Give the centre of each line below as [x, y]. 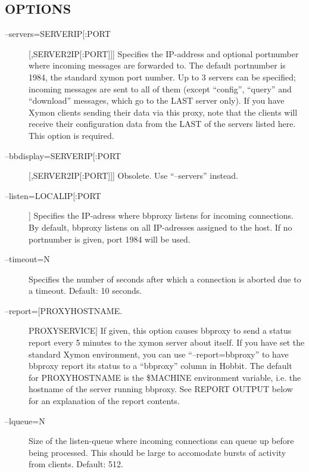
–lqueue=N [25, 420]
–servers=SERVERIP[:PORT [58, 34]
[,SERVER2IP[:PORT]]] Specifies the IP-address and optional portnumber [164, 53]
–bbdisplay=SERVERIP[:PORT [63, 155]
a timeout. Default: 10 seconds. [85, 291]
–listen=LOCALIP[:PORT [53, 195]
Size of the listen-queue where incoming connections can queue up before [161, 441]
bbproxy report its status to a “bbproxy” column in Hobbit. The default [160, 366]
